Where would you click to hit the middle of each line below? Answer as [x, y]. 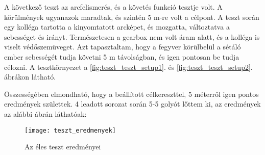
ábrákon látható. [30, 77]
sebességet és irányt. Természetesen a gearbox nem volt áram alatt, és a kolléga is [132, 36]
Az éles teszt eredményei [63, 147]
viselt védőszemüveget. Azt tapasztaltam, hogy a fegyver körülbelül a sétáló [123, 47]
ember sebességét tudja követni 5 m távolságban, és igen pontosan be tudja [122, 56]
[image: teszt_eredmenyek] [70, 130]
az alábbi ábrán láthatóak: [45, 113]
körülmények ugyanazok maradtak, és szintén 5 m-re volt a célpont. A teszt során [132, 17]
